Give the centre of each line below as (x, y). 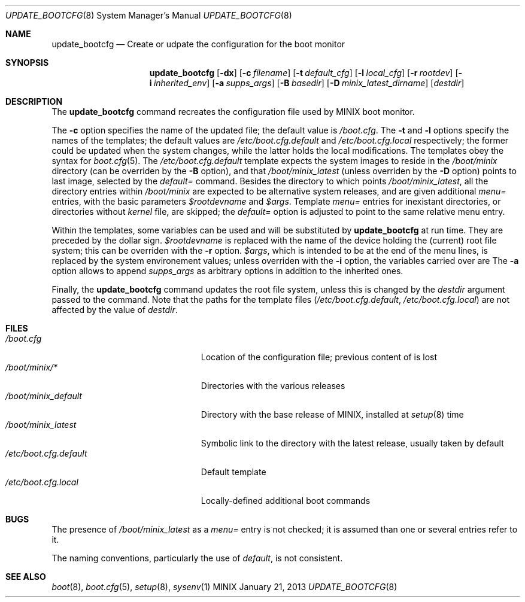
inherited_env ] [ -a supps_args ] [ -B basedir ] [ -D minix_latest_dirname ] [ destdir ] (309, 83)
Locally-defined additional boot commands (286, 501)
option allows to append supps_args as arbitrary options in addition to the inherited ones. (227, 271)
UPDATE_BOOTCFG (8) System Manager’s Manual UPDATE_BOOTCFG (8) (149, 15)
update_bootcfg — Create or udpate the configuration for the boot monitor (198, 44)
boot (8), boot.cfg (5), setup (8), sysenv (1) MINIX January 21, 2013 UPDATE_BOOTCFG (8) (224, 587)
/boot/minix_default (44, 396)
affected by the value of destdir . (115, 310)
